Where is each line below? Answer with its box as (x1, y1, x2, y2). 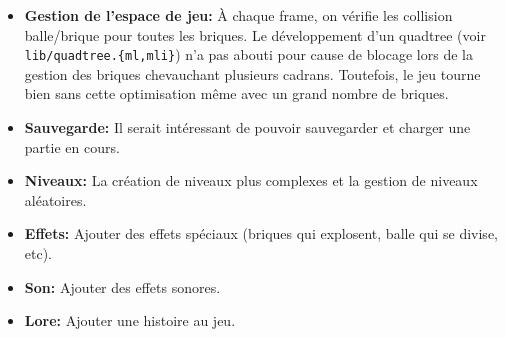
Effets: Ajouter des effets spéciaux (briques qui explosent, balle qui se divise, (24, 223, 498, 244)
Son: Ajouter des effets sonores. (24, 276, 221, 297)
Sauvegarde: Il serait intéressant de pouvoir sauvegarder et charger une (24, 117, 471, 138)
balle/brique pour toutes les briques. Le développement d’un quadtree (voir (24, 24, 486, 45)
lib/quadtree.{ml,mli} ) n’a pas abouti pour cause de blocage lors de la (24, 44, 473, 65)
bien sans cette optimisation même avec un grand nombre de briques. (24, 83, 449, 104)
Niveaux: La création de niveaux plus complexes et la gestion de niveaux (24, 170, 478, 191)
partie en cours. (24, 136, 120, 157)
